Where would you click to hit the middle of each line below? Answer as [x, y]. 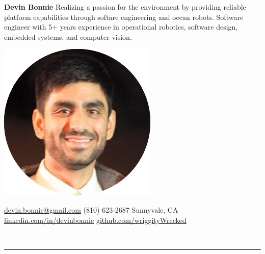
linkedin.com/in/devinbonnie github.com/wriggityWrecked [95, 220]
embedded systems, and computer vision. [68, 36]
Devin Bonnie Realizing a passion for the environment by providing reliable [125, 7]
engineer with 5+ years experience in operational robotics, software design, [121, 27]
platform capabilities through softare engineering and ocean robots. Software [124, 17]
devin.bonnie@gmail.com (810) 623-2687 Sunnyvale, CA [91, 209]
